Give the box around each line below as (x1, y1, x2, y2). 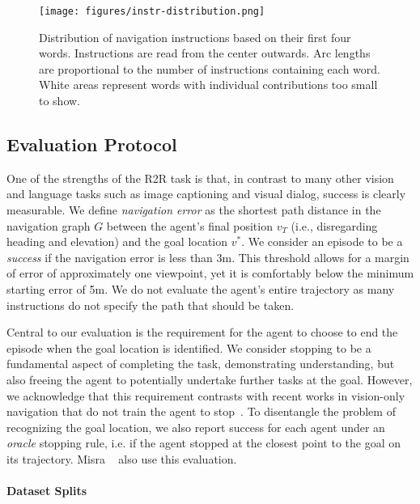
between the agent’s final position (106, 217, 273, 234)
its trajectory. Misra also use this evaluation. (6, 450, 237, 467)
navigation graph (6, 217, 91, 234)
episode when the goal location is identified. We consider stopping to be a (6, 339, 371, 356)
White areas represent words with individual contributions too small (39, 76, 378, 93)
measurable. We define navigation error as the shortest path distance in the (6, 201, 381, 218)
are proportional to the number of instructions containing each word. (39, 60, 380, 77)
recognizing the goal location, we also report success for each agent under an (6, 418, 385, 435)
